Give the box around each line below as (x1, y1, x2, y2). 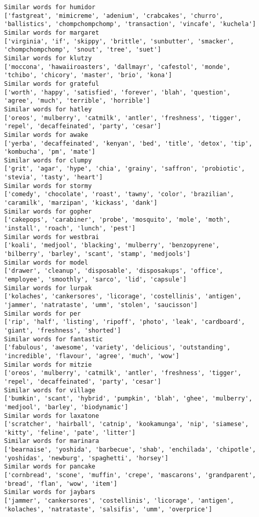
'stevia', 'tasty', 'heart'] (4, 174, 103, 181)
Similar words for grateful (4, 80, 99, 87)
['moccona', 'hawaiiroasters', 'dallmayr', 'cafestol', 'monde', (4, 63, 230, 70)
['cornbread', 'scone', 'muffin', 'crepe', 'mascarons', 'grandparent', (4, 472, 256, 479)
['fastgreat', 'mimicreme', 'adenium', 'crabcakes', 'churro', (4, 12, 223, 19)
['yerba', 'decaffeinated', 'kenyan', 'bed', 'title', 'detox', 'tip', (4, 139, 252, 147)
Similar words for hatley (4, 105, 92, 113)
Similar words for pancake (4, 463, 95, 471)
